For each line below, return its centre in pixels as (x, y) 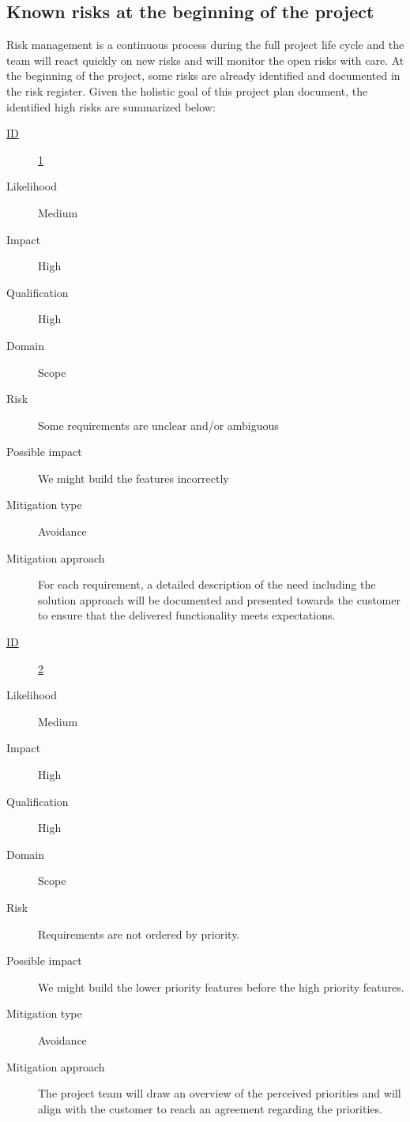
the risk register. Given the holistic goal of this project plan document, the (187, 90)
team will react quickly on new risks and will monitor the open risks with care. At (205, 60)
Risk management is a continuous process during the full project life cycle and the (205, 45)
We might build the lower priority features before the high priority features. (221, 986)
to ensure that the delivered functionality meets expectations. (187, 615)
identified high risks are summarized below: (111, 106)
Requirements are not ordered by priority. (139, 934)
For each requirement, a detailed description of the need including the (207, 584)
